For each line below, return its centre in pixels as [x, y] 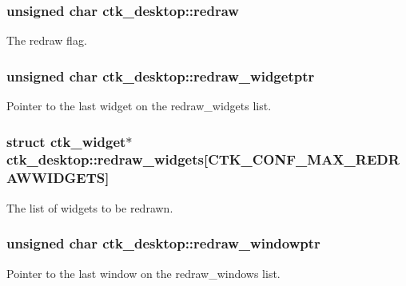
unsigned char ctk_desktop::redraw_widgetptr [161, 75]
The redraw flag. [47, 40]
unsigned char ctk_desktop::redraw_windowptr [163, 243]
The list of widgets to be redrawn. [90, 207]
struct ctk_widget [66, 141]
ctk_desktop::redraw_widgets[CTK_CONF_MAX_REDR [203, 159]
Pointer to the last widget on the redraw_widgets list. [139, 106]
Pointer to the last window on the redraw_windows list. [143, 273]
